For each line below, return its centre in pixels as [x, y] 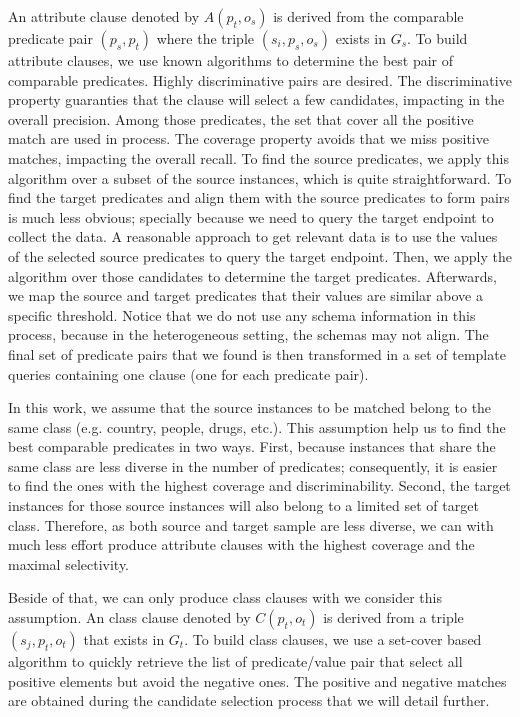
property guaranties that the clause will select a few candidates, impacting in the [256, 99]
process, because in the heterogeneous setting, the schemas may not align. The [248, 334]
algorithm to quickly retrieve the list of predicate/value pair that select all [235, 661]
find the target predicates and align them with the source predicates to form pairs [259, 197]
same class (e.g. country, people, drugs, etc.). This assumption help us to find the [257, 426]
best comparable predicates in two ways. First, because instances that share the [252, 446]
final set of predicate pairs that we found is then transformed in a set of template [257, 353]
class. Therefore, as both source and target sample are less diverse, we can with [251, 524]
